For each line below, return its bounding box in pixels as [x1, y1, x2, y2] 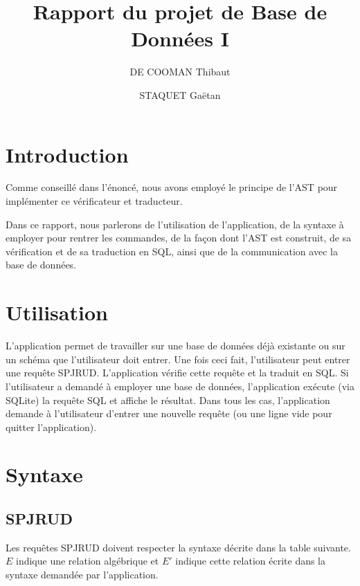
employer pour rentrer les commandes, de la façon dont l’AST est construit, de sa [6, 230, 352, 245]
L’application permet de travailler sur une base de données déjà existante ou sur [6, 338, 345, 353]
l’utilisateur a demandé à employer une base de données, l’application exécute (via [6, 378, 354, 393]
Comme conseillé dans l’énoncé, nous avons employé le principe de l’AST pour [6, 180, 338, 194]
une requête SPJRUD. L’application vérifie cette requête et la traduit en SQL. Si [6, 365, 349, 380]
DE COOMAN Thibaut [129, 64, 231, 79]
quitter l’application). [6, 419, 97, 434]
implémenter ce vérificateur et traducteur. [6, 194, 183, 208]
